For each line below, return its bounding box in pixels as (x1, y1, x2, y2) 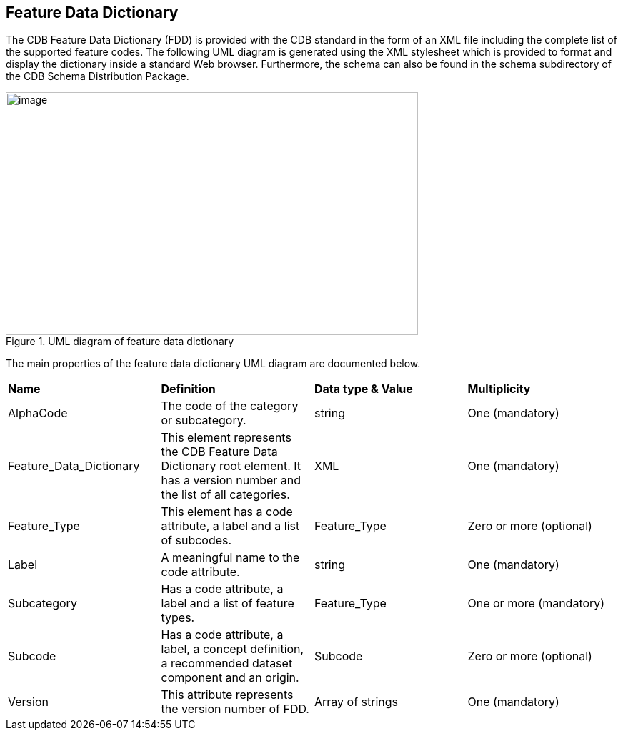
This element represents (161, 430, 291, 445)
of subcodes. (161, 533, 232, 548)
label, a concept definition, (161, 642, 304, 657)
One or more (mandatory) (467, 596, 605, 611)
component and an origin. (161, 670, 299, 685)
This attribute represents (161, 687, 294, 702)
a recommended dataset (161, 656, 293, 671)
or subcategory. (161, 413, 246, 428)
